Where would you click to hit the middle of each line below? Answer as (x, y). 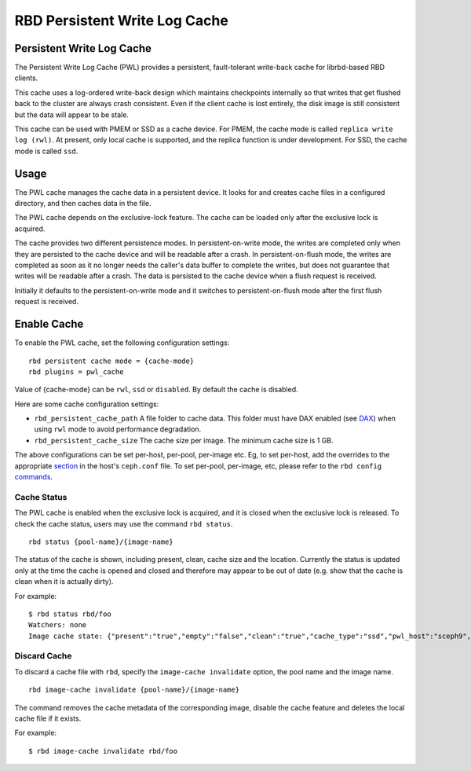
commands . (34, 477)
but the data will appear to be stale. (72, 115)
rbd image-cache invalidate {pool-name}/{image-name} (134, 690)
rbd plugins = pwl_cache (76, 372)
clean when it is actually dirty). (64, 582)
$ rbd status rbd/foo (70, 614)
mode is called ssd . (46, 151)
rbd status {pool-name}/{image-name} (101, 542)
